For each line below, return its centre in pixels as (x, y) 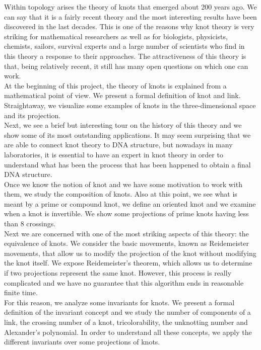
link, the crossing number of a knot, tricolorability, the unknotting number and (126, 322)
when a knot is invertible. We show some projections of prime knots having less (126, 213)
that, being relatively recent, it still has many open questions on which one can (126, 66)
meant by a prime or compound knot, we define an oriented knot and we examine (130, 203)
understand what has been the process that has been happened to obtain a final (127, 164)
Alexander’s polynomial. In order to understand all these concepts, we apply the (128, 332)
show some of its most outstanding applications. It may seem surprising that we (127, 135)
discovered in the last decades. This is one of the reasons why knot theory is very (129, 26)
